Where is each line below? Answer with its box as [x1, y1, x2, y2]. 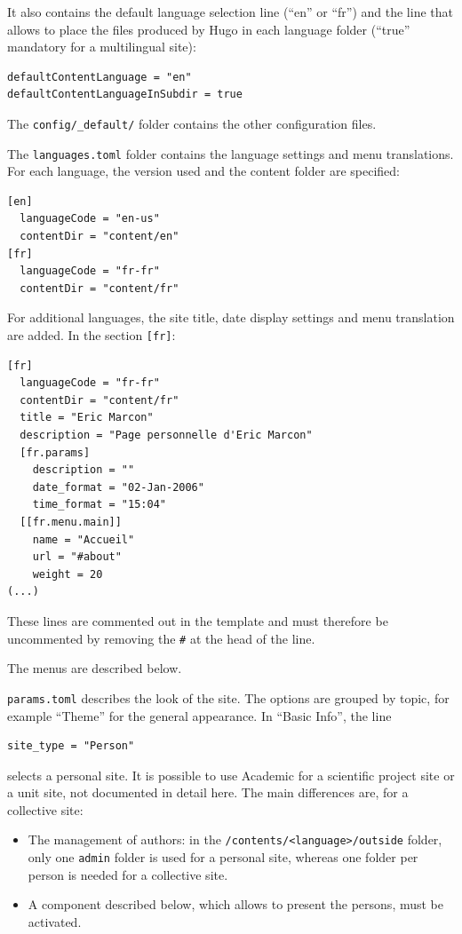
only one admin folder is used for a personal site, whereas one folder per [28, 848, 418, 867]
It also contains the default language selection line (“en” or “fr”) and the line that [7, 3, 453, 20]
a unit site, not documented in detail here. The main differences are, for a [7, 783, 409, 802]
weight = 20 [32, 567, 103, 581]
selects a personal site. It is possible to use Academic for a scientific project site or [7, 765, 455, 784]
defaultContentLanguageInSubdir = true [7, 88, 243, 101]
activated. [28, 912, 82, 930]
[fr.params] [20, 446, 91, 459]
